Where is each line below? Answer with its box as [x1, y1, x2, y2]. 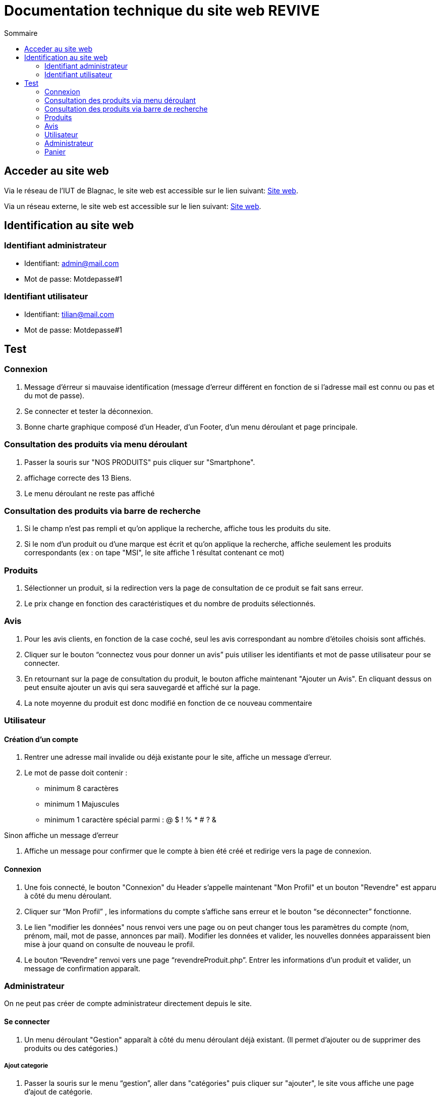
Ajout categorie [4, 1062, 48, 1069]
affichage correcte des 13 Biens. [24, 473, 132, 482]
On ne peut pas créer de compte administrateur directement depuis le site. [4, 999, 252, 1008]
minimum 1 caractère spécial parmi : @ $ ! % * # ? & [44, 815, 216, 824]
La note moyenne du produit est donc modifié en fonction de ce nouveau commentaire [24, 698, 312, 707]
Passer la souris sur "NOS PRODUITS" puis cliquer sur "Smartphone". [24, 457, 255, 466]
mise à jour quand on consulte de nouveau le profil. [24, 939, 195, 949]
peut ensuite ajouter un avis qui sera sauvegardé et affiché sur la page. [24, 683, 260, 692]
